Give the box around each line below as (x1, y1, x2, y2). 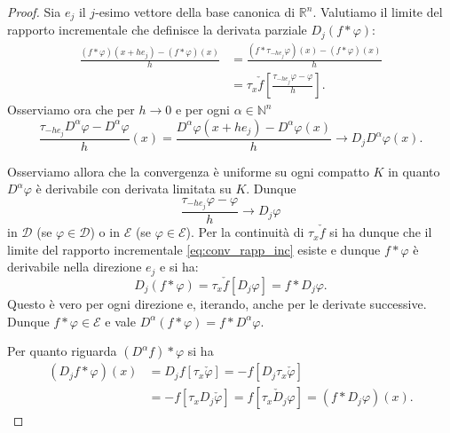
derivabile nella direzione (7, 257, 142, 276)
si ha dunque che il (329, 223, 432, 241)
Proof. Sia (7, 3, 61, 20)
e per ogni (175, 100, 230, 119)
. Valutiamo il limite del (312, 3, 443, 20)
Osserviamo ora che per (7, 100, 135, 119)
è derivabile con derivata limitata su (36, 179, 232, 198)
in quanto (388, 161, 440, 180)
